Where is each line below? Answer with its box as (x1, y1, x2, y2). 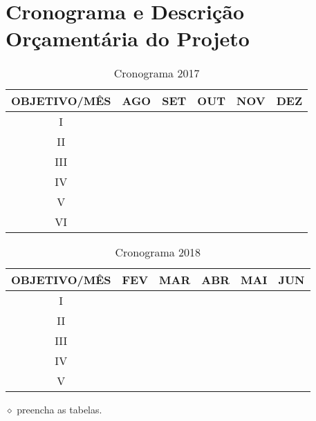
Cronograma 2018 (115, 244, 201, 261)
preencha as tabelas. (17, 402, 102, 417)
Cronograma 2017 (113, 65, 200, 82)
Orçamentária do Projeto (6, 24, 250, 53)
